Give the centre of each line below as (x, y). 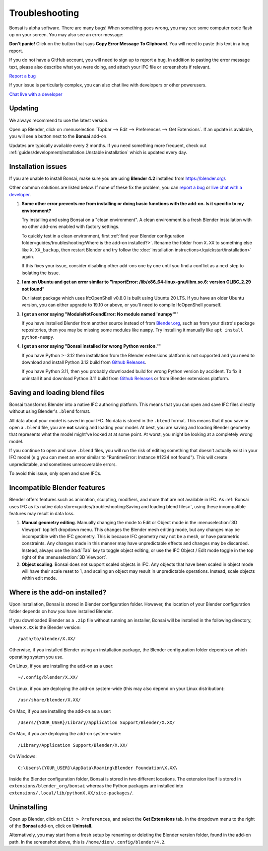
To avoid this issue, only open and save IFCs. (55, 473)
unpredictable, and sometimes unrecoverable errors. (63, 464)
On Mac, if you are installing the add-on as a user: (60, 711)
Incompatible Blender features (57, 488)
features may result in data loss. (42, 513)
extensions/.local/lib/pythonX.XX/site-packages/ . (71, 793)
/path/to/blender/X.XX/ (47, 639)
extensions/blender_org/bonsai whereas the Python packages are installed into (96, 786)
